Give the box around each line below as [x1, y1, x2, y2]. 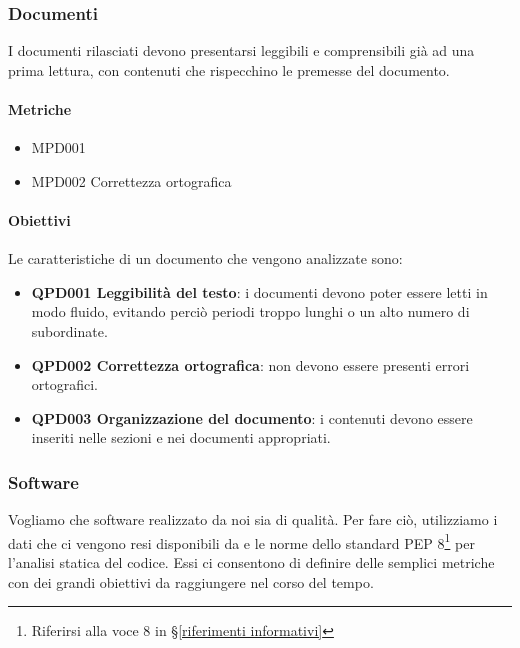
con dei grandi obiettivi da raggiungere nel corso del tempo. [8, 571, 374, 592]
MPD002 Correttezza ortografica [31, 170, 232, 191]
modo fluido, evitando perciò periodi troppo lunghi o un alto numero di [31, 301, 470, 322]
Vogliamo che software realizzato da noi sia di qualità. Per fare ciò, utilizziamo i [8, 509, 498, 530]
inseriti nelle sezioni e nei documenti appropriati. [31, 427, 331, 448]
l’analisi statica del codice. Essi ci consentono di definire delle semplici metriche [8, 552, 495, 572]
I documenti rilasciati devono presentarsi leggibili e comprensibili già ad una [8, 40, 475, 61]
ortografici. [31, 374, 99, 395]
